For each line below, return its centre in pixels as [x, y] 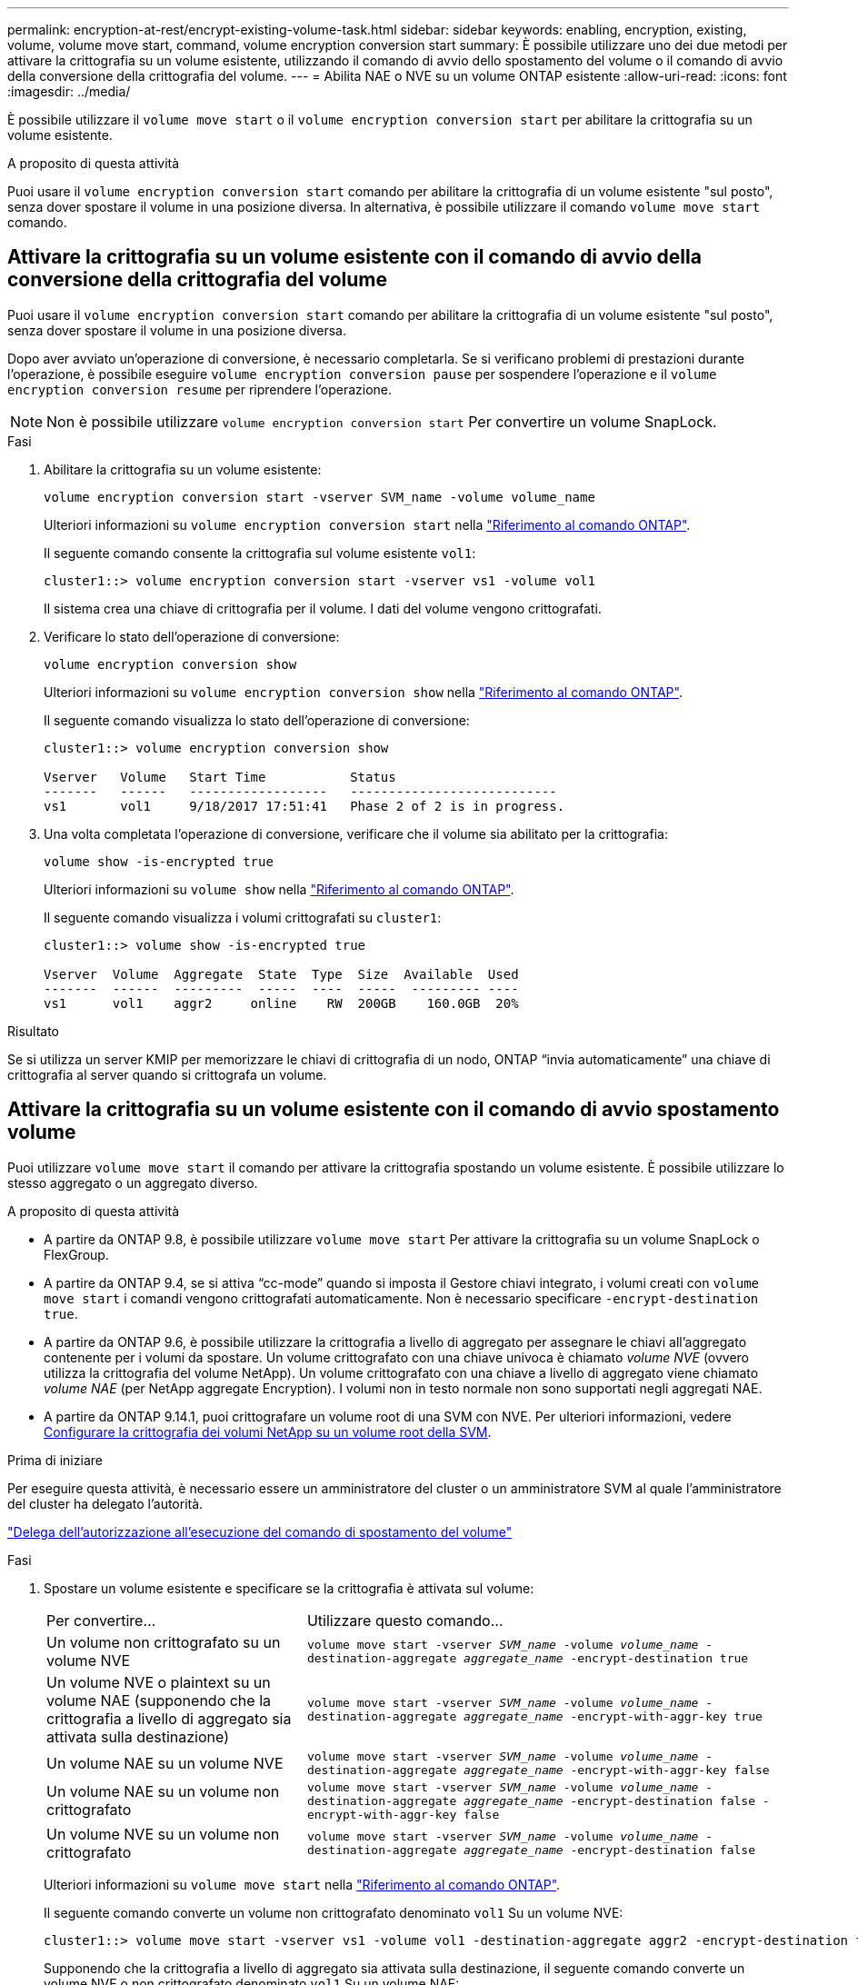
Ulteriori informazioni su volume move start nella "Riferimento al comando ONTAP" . [302, 1884]
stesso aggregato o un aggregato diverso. [133, 1182]
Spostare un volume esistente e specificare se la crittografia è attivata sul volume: [289, 1588]
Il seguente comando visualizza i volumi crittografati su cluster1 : [243, 917]
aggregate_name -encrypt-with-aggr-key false [617, 1770]
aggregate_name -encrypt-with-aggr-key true [613, 1716]
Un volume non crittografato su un [164, 1642]
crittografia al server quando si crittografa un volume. [167, 1074]
